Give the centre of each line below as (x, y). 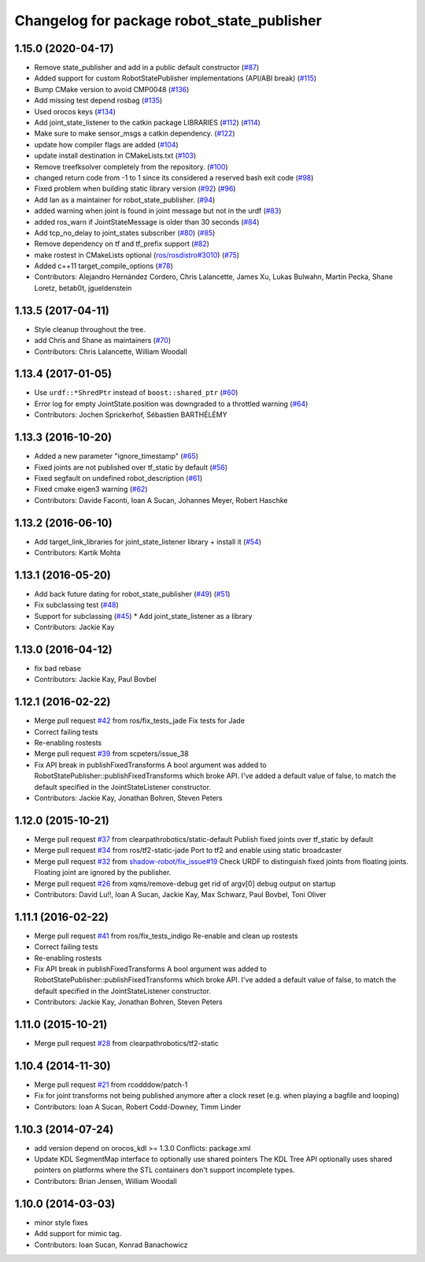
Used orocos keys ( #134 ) (75, 111)
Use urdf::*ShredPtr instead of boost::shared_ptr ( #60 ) (136, 393)
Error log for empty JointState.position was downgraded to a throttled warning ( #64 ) (171, 404)
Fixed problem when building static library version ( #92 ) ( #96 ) (135, 188)
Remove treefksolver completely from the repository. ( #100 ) (131, 166)
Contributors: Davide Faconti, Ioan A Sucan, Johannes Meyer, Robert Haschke (161, 500)
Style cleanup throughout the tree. (90, 329)
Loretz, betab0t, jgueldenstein (83, 288)
